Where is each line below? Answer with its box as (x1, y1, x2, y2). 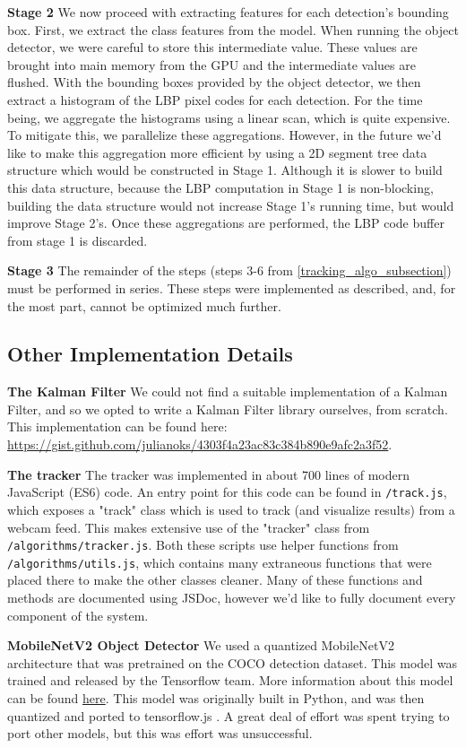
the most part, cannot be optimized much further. (7, 296, 281, 315)
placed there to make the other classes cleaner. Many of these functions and (7, 570, 423, 589)
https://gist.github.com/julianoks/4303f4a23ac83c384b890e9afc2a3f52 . (7, 435, 393, 454)
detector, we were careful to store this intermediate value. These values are (7, 38, 418, 57)
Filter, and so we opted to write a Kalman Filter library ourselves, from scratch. (7, 399, 448, 418)
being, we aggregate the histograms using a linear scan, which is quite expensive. (7, 108, 451, 126)
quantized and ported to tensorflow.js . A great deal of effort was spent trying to (7, 706, 450, 725)
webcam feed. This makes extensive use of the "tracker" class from (7, 518, 370, 536)
